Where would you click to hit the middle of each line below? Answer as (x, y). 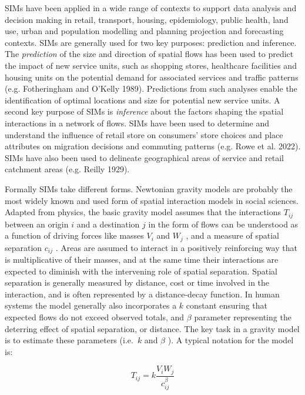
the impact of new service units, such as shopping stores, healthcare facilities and (151, 65)
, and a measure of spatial (232, 235)
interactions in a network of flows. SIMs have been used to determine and (137, 123)
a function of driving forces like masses (74, 235)
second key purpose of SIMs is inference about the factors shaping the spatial (144, 111)
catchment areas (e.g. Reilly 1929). (67, 169)
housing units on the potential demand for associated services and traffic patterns (152, 77)
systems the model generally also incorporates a (91, 305)
